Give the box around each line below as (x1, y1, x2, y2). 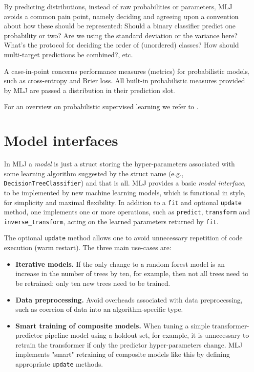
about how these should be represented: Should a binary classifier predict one (4, 21, 235, 31)
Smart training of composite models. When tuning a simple (15, 320, 210, 330)
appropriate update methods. (15, 359, 103, 369)
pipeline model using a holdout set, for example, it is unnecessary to (44, 330, 249, 340)
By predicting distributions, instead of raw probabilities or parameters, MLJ (4, 1, 233, 11)
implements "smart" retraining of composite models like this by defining (15, 349, 230, 359)
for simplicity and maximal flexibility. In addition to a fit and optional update (4, 197, 242, 207)
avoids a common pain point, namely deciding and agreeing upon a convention (4, 11, 239, 21)
